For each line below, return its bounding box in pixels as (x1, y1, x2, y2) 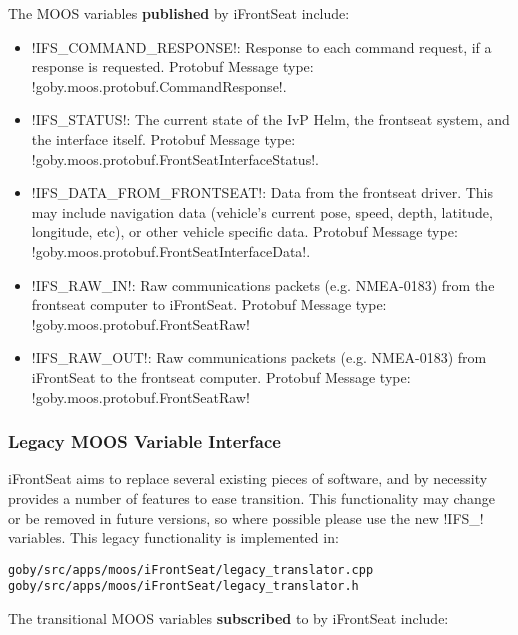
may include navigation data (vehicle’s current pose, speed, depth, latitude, (31, 201, 493, 222)
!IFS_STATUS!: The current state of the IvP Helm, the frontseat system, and (31, 109, 510, 130)
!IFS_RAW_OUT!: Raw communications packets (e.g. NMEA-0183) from (31, 347, 487, 368)
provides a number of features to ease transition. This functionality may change (8, 487, 496, 508)
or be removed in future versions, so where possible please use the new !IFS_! (8, 507, 484, 528)
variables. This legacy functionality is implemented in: (8, 527, 339, 548)
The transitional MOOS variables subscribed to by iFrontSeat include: (8, 608, 449, 628)
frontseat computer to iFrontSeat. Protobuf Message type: (31, 294, 387, 315)
